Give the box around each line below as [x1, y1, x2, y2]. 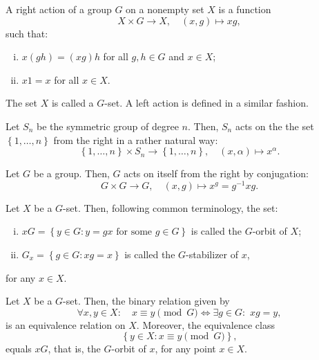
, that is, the [48, 341, 101, 356]
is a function [218, 2, 271, 16]
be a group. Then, [33, 166, 110, 181]
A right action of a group [6, 2, 112, 16]
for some [116, 227, 153, 237]
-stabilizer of [186, 247, 238, 262]
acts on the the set [235, 118, 314, 133]
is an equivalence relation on [6, 317, 126, 332]
